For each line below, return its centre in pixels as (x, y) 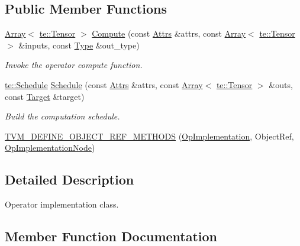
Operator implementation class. (62, 204)
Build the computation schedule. (62, 116)
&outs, (281, 84)
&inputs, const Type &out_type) (79, 45)
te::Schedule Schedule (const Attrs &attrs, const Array (104, 84)
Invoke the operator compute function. (74, 65)
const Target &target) (45, 96)
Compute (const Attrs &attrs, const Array (169, 33)
